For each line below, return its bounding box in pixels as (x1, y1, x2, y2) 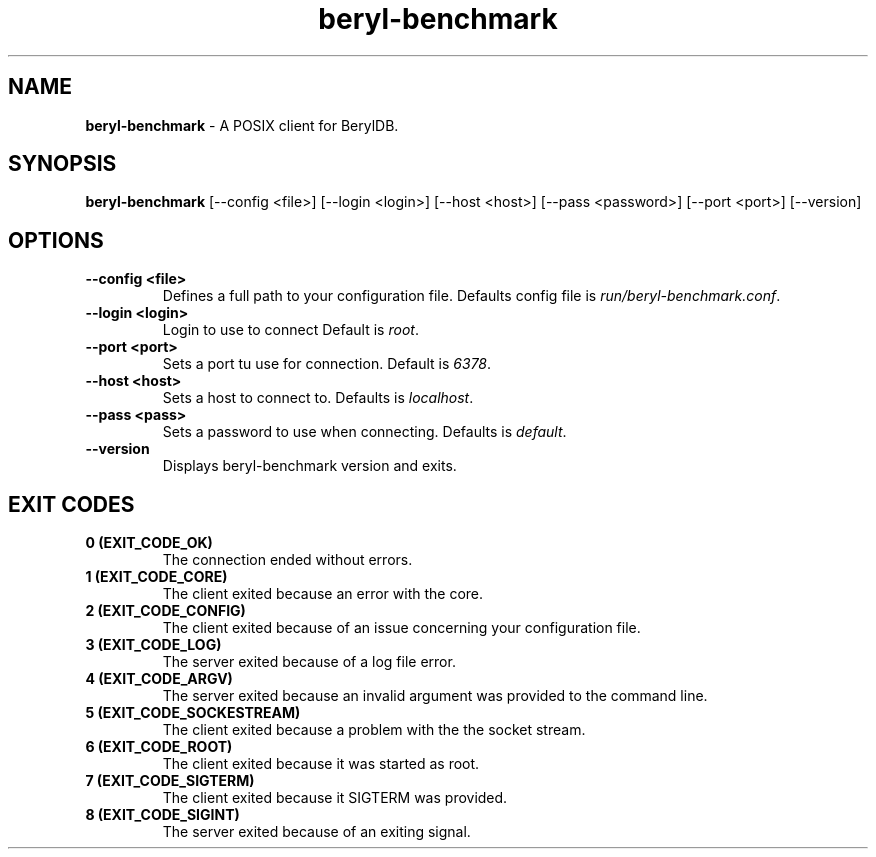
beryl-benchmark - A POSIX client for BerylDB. (85, 116, 399, 134)
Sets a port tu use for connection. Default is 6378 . (162, 355, 492, 373)
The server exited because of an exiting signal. (162, 823, 471, 841)
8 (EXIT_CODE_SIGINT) (85, 806, 240, 824)
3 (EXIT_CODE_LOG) (85, 636, 222, 654)
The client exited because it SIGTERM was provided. (162, 789, 508, 807)
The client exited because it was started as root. (162, 755, 480, 773)
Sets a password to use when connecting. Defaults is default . (162, 423, 567, 441)
